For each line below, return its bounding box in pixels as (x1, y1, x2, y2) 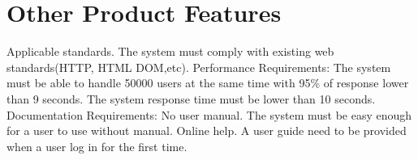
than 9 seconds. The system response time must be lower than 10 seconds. (6, 90, 376, 107)
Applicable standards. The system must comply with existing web (6, 43, 334, 60)
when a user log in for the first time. (6, 137, 187, 154)
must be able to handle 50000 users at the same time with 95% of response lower (6, 74, 409, 91)
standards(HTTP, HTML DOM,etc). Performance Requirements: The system (6, 58, 391, 75)
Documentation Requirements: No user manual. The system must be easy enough (6, 106, 412, 123)
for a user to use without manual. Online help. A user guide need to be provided (6, 122, 407, 139)
